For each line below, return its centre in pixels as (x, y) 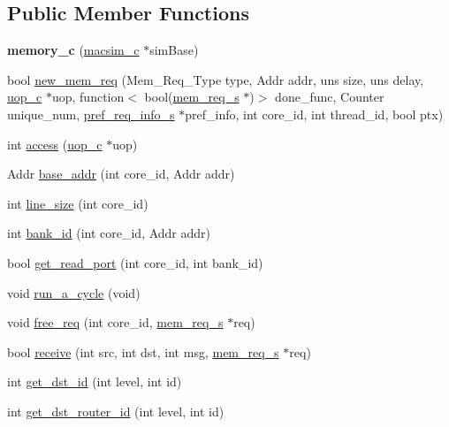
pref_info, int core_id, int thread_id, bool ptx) (314, 114)
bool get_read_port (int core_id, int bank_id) (135, 262)
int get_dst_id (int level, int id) (95, 381)
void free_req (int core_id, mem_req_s (115, 322)
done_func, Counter (330, 97)
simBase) (174, 50)
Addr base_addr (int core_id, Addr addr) (121, 174)
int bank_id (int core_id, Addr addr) (109, 233)
